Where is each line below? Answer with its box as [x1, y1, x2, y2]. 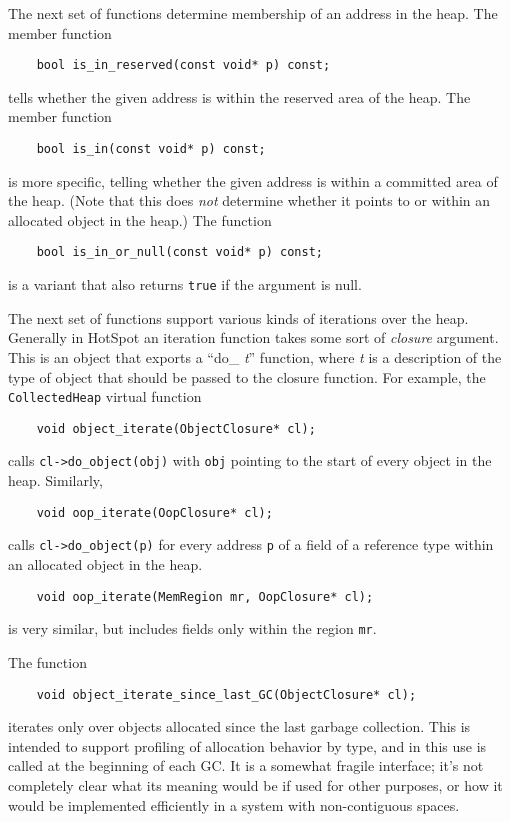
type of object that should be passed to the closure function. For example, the [8, 366, 486, 387]
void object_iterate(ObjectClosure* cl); [36, 421, 316, 436]
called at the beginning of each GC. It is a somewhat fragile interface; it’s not [8, 755, 484, 776]
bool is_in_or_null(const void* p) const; [36, 245, 323, 260]
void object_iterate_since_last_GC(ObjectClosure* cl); [36, 687, 417, 702]
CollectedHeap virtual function [8, 386, 202, 407]
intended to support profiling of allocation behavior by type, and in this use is [8, 735, 487, 756]
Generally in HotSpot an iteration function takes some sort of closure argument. [8, 327, 499, 348]
